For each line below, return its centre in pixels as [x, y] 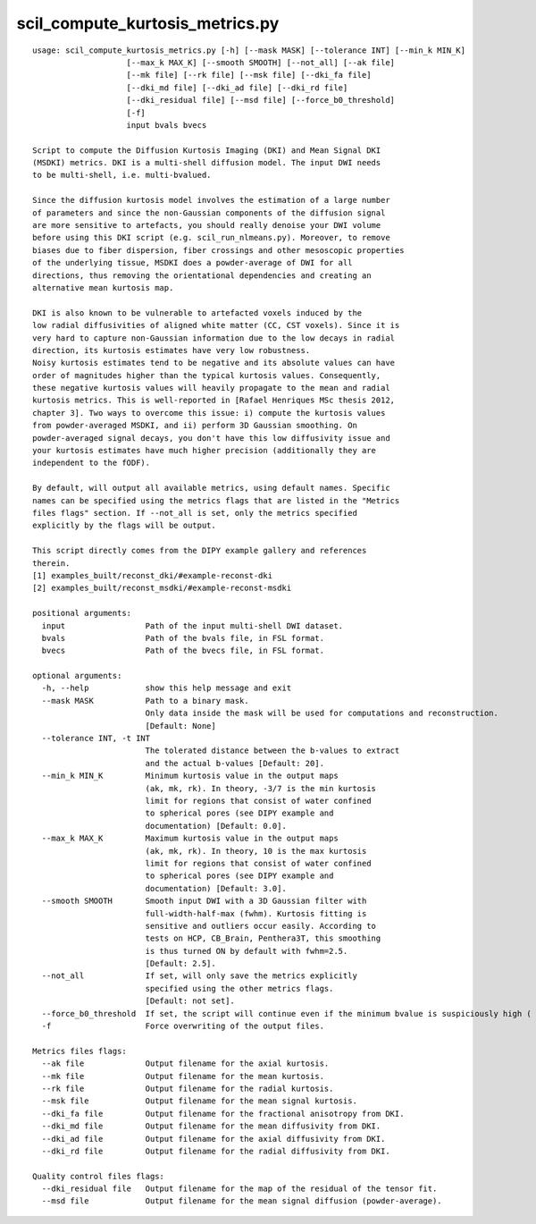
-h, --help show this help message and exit [167, 688]
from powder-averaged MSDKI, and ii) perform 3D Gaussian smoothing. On [195, 426]
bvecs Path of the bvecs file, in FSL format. [183, 651]
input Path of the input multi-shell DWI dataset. [193, 625]
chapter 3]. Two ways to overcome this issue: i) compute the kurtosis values [209, 413]
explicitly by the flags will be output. [124, 526]
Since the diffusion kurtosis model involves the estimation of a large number [211, 200]
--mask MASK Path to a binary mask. [145, 701]
